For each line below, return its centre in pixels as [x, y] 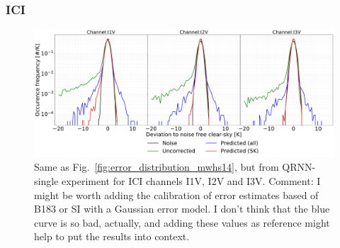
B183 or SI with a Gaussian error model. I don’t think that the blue [182, 209]
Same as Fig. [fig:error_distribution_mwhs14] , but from [157, 167]
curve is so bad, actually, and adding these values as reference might [182, 222]
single [46, 180]
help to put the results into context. [112, 236]
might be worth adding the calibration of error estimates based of [176, 195]
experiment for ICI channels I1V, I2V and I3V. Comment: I [191, 180]
